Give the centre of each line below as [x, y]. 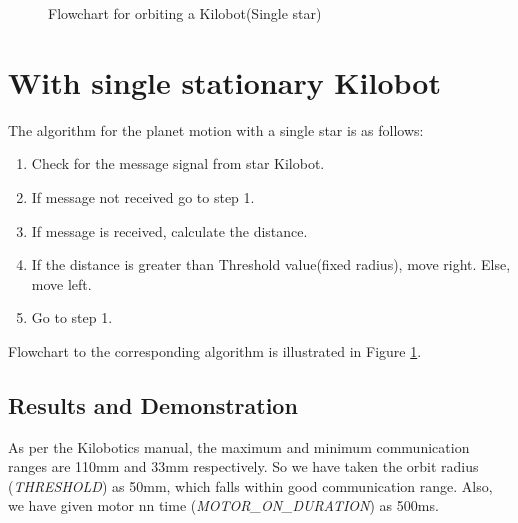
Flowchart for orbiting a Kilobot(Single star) [185, 13]
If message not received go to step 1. [143, 196]
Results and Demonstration [153, 404]
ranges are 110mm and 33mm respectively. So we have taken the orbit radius [243, 466]
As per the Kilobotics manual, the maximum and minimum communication [239, 446]
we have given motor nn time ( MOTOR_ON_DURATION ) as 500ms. [223, 505]
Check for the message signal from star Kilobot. [178, 163]
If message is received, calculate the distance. [169, 230]
